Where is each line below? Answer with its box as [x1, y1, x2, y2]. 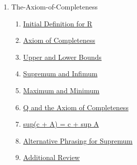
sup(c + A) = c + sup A [23, 119, 99, 129]
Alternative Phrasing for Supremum [23, 135, 133, 146]
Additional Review [23, 152, 80, 163]
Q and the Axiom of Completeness [23, 102, 129, 112]
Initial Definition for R [23, 18, 93, 28]
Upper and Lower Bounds [23, 51, 102, 62]
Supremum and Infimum [23, 68, 98, 79]
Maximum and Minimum [23, 85, 100, 95]
